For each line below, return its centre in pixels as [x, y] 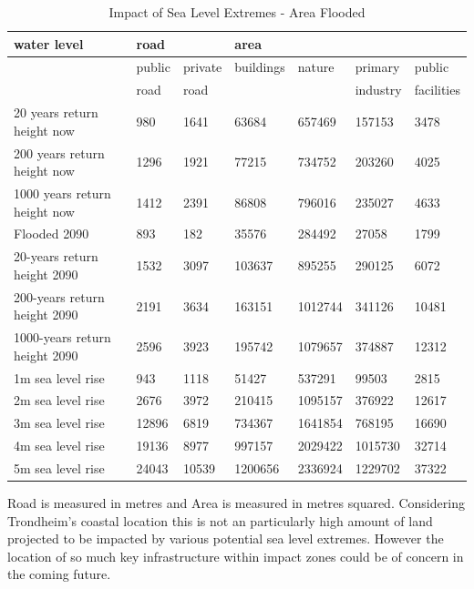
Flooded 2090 [52, 234]
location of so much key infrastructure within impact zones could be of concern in [236, 556]
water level [49, 43]
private [202, 67]
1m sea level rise [59, 377]
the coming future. [59, 574]
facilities [437, 90]
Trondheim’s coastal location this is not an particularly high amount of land [220, 520]
